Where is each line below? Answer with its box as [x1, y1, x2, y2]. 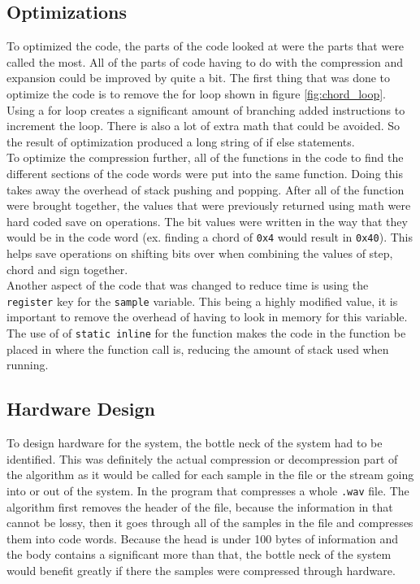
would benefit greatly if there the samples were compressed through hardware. [6, 561, 396, 578]
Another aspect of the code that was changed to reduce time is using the [6, 277, 369, 294]
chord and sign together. [6, 260, 128, 277]
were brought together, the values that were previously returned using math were [6, 197, 411, 214]
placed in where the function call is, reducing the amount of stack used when [6, 340, 389, 357]
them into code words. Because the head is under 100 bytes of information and [6, 530, 399, 547]
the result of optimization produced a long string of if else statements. [6, 133, 355, 150]
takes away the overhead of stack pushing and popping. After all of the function [6, 181, 405, 198]
